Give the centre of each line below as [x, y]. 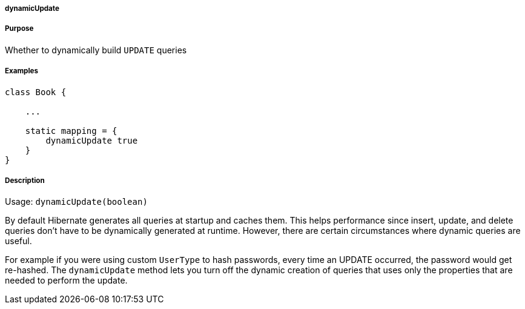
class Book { [36, 92]
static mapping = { [71, 131]
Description [25, 180]
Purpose [19, 29]
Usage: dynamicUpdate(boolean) [76, 202]
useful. [18, 241]
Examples [21, 71]
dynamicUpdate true [92, 140]
